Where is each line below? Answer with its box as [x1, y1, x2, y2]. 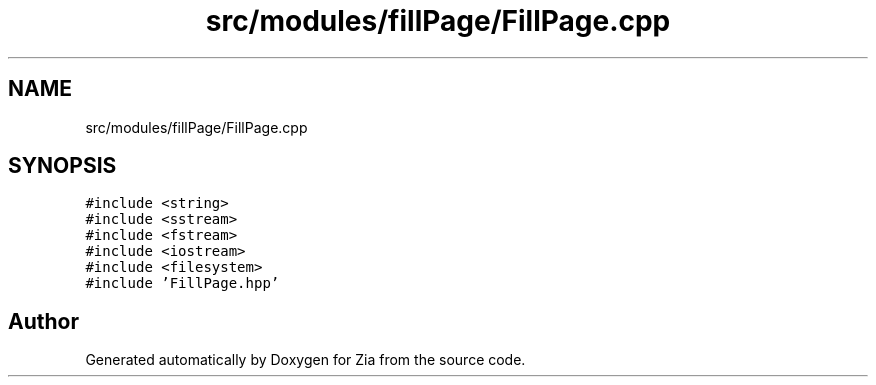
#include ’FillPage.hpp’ [85, 275, 280, 292]
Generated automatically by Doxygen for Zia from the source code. [85, 351, 526, 369]
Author [8, 308, 79, 334]
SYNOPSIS [8, 153, 117, 179]
